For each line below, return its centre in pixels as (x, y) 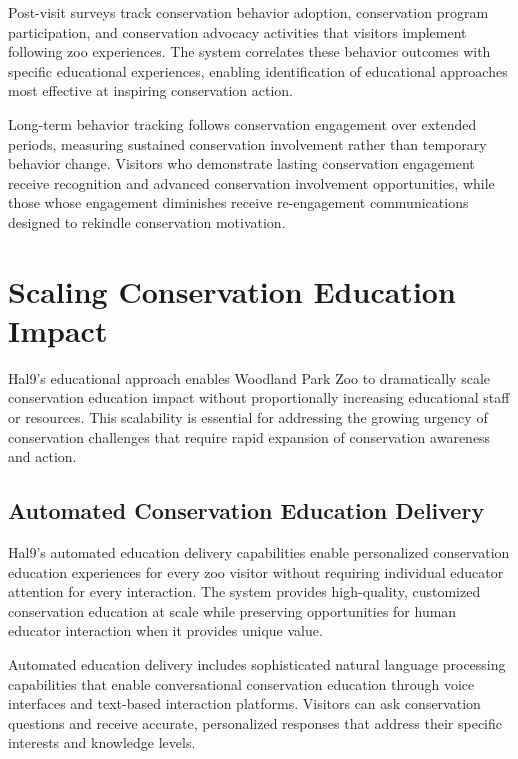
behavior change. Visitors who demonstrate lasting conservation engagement (241, 163)
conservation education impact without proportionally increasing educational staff (259, 397)
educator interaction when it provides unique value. (165, 630)
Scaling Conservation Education (232, 290)
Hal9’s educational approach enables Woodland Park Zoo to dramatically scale (249, 377)
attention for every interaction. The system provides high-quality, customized (244, 591)
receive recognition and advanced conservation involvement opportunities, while (251, 182)
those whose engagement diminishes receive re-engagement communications (238, 202)
